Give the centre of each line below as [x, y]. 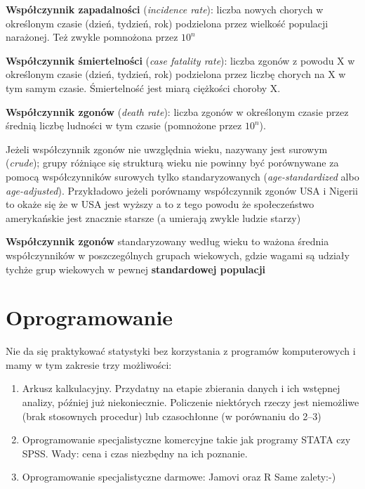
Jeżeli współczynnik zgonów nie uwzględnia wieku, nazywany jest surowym [167, 149]
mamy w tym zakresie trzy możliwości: [89, 364]
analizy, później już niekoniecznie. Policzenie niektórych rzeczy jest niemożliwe [191, 402]
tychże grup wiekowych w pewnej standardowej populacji [136, 269]
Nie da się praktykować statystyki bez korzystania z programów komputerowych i [181, 351]
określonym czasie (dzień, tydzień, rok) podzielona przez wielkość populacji [167, 23]
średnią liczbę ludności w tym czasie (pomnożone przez [124, 125]
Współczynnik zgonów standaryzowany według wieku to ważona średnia [167, 241]
